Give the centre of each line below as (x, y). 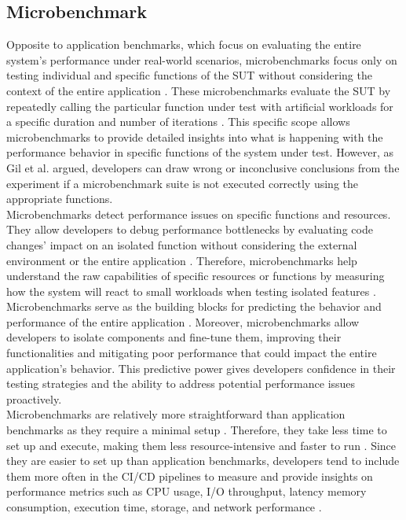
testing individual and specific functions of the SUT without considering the (189, 75)
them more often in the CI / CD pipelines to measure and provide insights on (190, 476)
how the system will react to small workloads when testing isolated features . (191, 291)
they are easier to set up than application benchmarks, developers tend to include (203, 461)
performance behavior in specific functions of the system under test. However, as (200, 152)
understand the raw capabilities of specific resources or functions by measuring (196, 276)
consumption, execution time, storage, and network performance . (164, 507)
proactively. (34, 398)
